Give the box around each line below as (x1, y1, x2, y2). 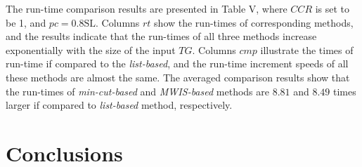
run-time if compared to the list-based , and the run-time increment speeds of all (6, 56, 349, 71)
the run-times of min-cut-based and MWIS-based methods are (6, 83, 269, 98)
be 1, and (6, 15, 46, 29)
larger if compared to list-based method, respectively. (6, 98, 233, 112)
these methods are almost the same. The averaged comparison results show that (6, 69, 350, 84)
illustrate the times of (260, 42, 354, 57)
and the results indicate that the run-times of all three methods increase (6, 29, 317, 44)
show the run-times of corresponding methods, (154, 15, 354, 29)
